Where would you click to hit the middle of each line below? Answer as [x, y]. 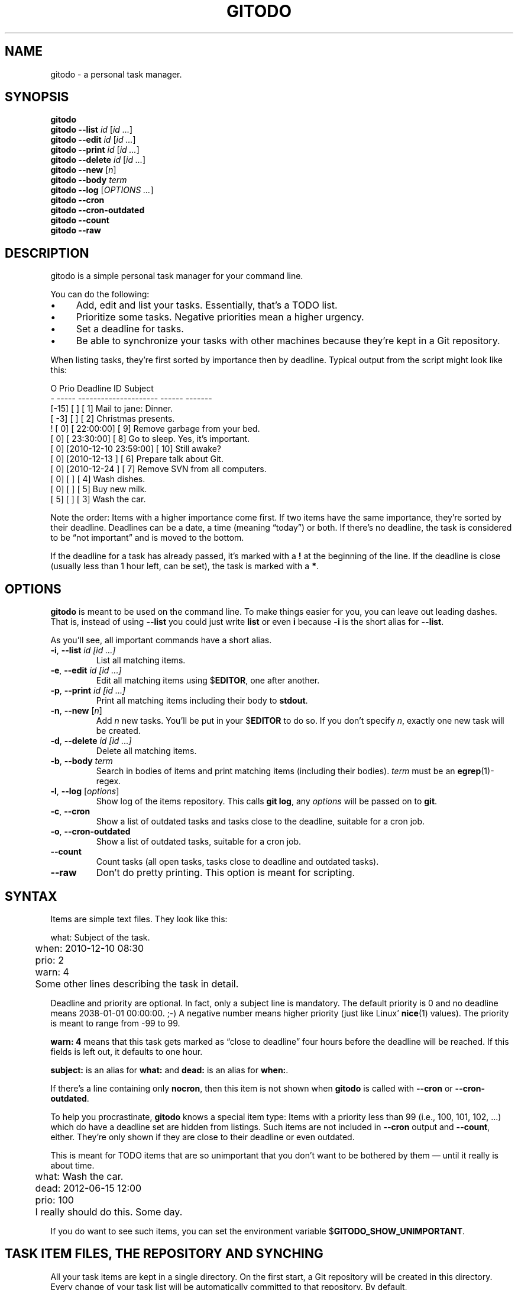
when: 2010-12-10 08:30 [90, 948]
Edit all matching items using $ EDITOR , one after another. [208, 681]
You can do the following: [100, 294]
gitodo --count [80, 220]
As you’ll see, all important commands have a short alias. [161, 640]
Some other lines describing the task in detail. [137, 983]
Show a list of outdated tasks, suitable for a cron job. [199, 842]
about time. [72, 1165]
